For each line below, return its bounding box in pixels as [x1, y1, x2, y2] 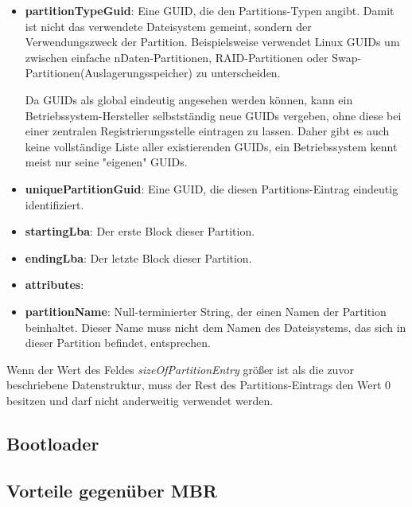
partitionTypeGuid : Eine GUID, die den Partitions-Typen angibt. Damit [25, 2, 395, 18]
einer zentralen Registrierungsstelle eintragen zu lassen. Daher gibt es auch [25, 123, 390, 139]
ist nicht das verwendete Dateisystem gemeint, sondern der [25, 18, 312, 34]
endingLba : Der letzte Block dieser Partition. [25, 249, 252, 266]
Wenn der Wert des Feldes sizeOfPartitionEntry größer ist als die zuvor [6, 361, 354, 377]
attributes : [25, 276, 84, 293]
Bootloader [6, 431, 99, 455]
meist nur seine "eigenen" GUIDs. [25, 154, 188, 170]
